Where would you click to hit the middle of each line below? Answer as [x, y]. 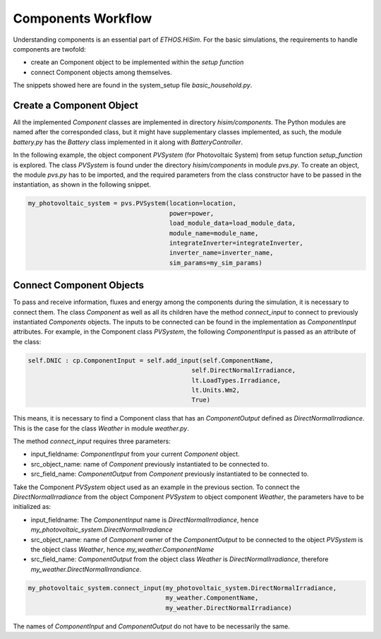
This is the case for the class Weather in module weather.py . [101, 428]
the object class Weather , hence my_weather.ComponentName [122, 549]
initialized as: [32, 507]
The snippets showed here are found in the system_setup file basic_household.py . [133, 86]
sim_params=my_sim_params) [216, 263]
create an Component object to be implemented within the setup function [137, 62]
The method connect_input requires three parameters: [92, 441]
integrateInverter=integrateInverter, [236, 243]
